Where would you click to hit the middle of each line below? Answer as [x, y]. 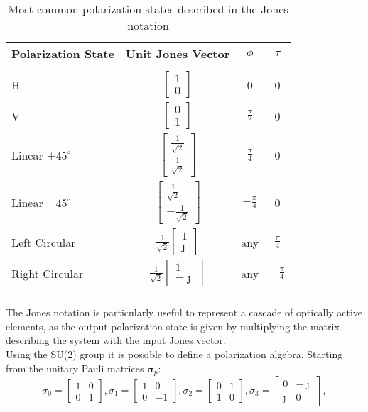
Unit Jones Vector [178, 54]
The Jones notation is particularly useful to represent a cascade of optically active [184, 312]
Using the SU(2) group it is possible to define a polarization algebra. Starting [174, 353]
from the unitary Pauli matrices [75, 368]
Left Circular [44, 242]
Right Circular [48, 273]
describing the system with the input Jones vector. [116, 340]
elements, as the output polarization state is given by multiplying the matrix [173, 326]
